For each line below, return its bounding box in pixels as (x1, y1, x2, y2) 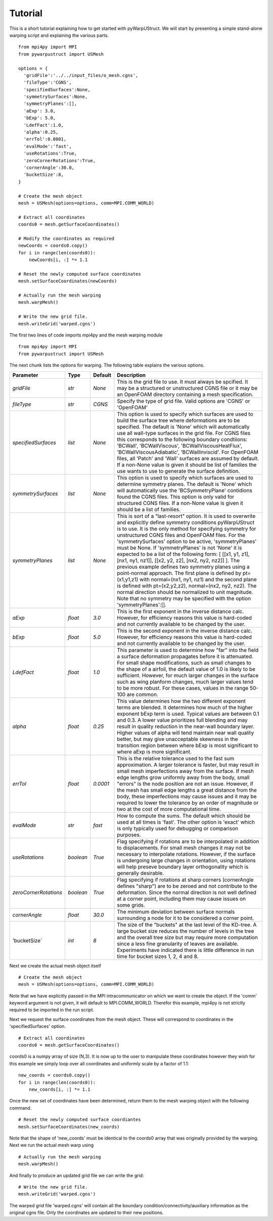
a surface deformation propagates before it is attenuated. (117, 653, 254, 660)
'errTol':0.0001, (23, 136, 67, 142)
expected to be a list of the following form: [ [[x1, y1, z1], (117, 550, 250, 558)
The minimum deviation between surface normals (117, 908, 235, 915)
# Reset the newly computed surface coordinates (18, 271, 141, 277)
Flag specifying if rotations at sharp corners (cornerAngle (117, 876, 254, 883)
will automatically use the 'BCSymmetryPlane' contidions (117, 487, 253, 494)
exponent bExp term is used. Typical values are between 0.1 (117, 710, 260, 717)
